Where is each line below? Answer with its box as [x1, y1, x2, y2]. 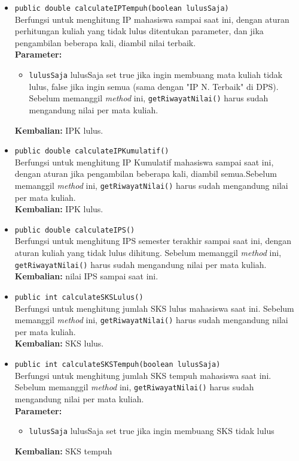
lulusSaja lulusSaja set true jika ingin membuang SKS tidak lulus [29, 424, 274, 437]
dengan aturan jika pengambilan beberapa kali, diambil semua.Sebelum [14, 167, 277, 180]
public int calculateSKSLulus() [14, 293, 144, 302]
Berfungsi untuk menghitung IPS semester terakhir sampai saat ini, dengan [14, 234, 291, 247]
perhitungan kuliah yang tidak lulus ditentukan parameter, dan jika [14, 25, 264, 37]
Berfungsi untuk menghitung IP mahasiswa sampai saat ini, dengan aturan [14, 13, 289, 25]
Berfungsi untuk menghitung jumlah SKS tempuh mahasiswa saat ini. [14, 369, 271, 381]
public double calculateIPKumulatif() [14, 147, 169, 156]
